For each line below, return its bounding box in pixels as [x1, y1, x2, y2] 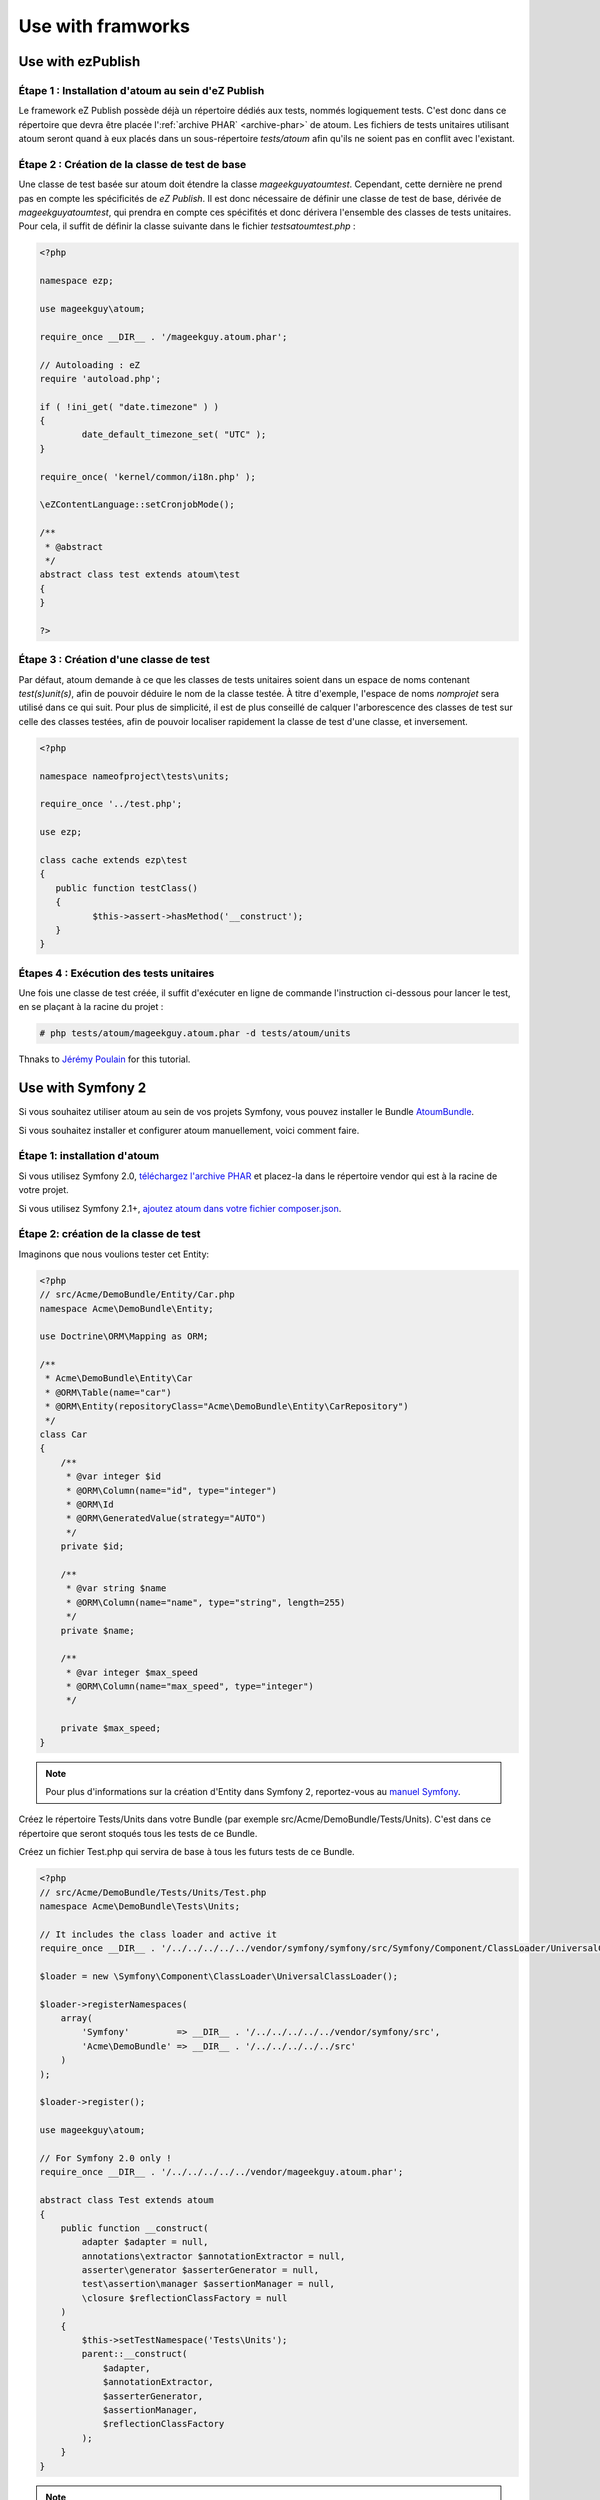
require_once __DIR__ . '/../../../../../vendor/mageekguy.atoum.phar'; [39, 2166, 404, 2178]
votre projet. [18, 1184, 69, 1196]
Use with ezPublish [18, 53, 141, 70]
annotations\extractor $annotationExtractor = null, [81, 2250, 346, 2262]
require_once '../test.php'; [39, 798, 183, 810]
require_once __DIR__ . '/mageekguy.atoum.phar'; [39, 331, 288, 342]
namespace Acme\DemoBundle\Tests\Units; [39, 1900, 240, 1912]
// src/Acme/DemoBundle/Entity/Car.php [39, 1289, 235, 1300]
